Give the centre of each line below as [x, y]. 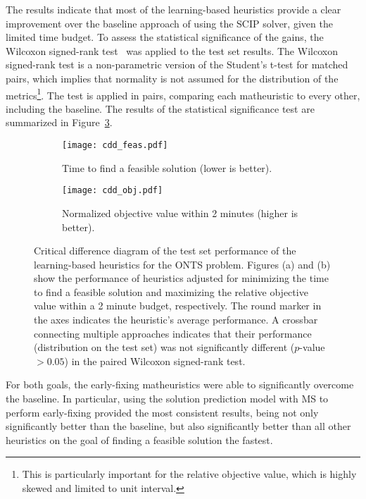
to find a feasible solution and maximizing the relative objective [171, 291]
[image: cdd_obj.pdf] [113, 191]
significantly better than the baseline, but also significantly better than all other [178, 426]
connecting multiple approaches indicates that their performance [173, 333]
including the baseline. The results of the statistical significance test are [160, 108]
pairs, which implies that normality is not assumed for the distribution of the [172, 78]
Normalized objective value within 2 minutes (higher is [180, 212]
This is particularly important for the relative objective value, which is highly [189, 474]
